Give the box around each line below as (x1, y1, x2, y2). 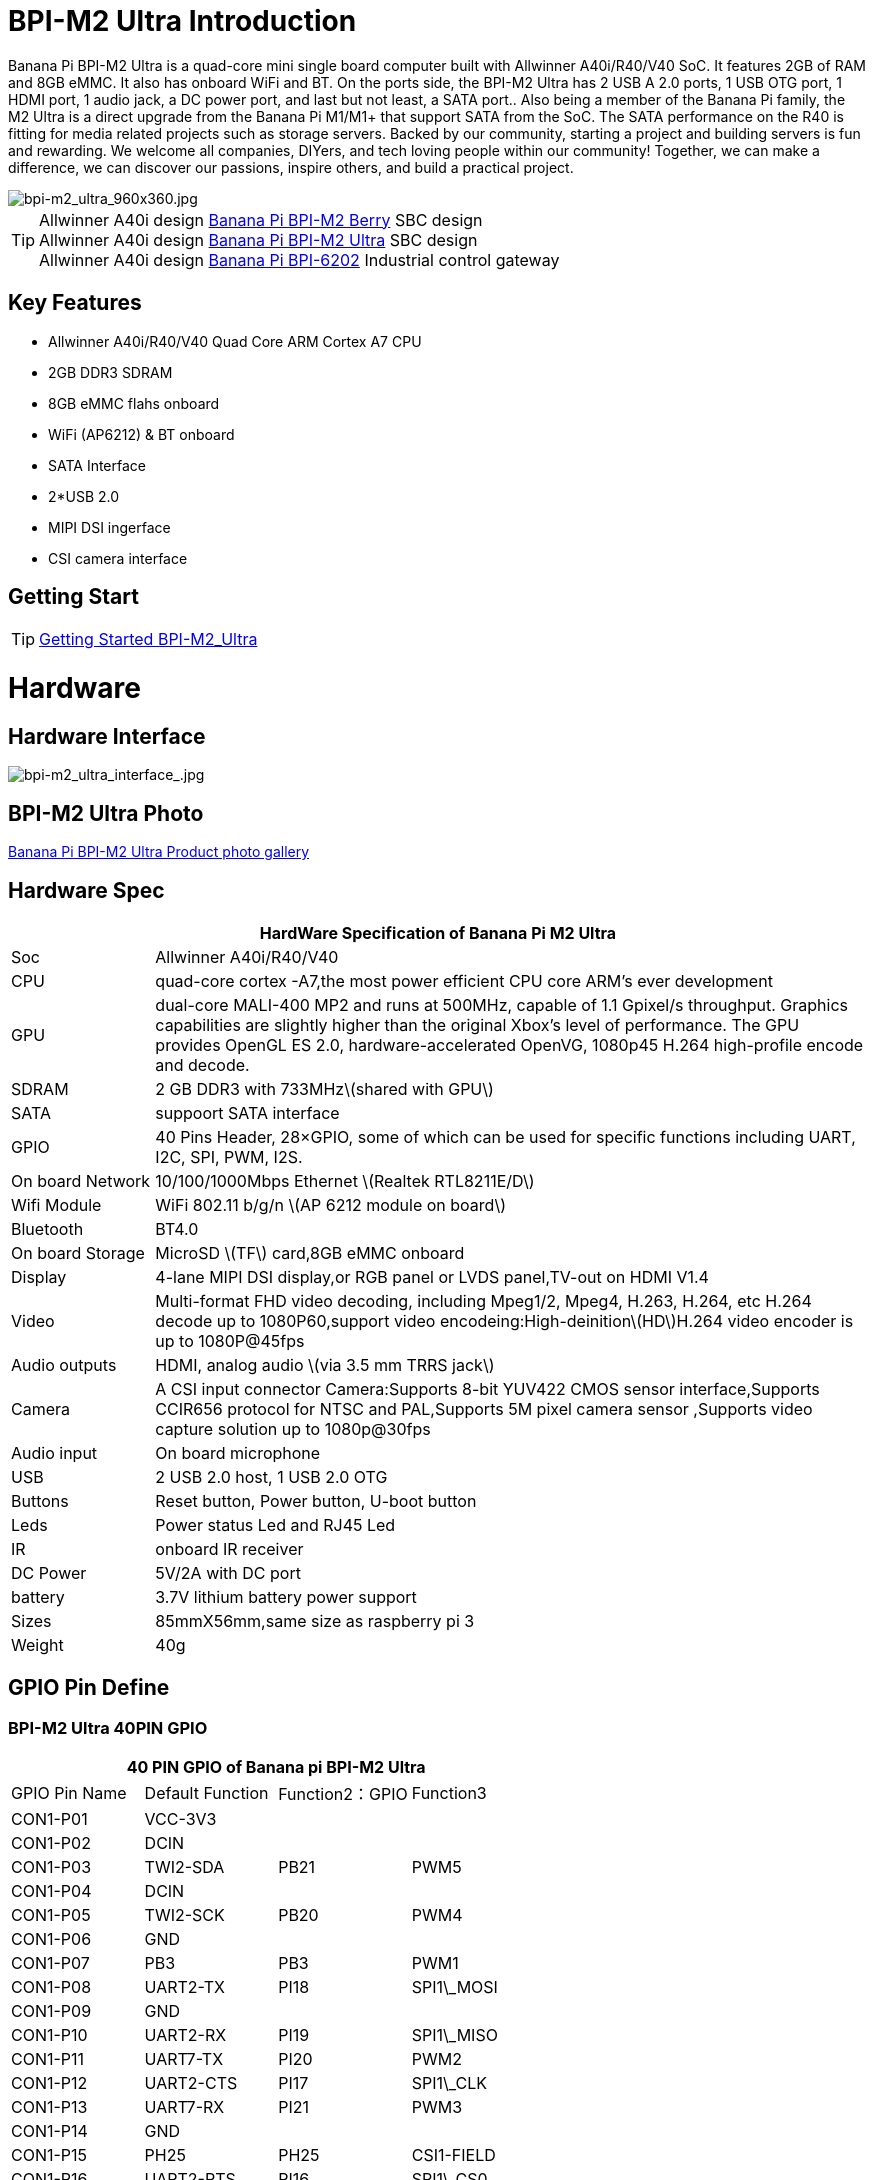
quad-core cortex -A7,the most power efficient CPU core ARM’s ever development (155, 971, 773, 992)
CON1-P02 (11, 1833, 91, 1854)
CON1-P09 (11, 2001, 92, 2022)
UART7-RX (144, 2097, 225, 2118)
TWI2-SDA (144, 1857, 225, 1878)
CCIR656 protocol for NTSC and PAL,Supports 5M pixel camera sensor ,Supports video (155, 1399, 813, 1420)
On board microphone (155, 1443, 321, 1464)
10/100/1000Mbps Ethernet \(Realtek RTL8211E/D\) (155, 1171, 535, 1192)
